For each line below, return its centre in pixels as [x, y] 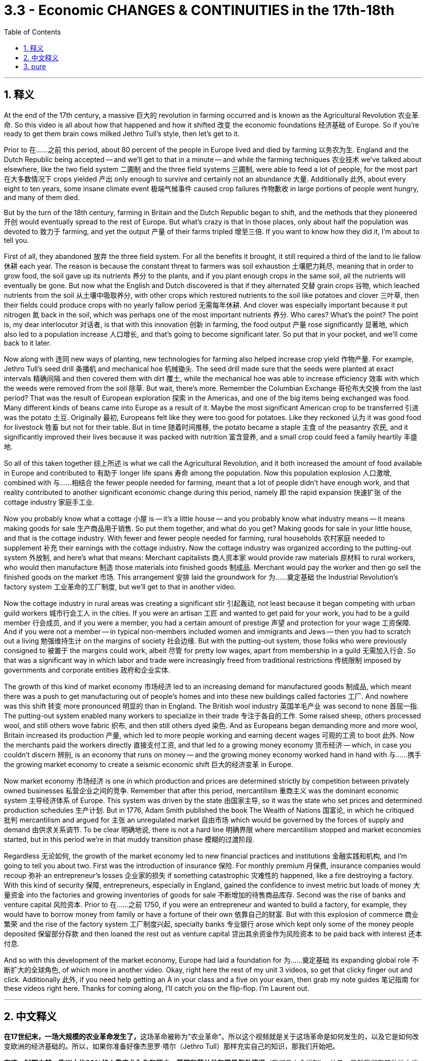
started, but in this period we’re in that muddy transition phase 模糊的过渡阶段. [129, 839]
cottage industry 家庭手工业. [49, 502]
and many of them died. [42, 197]
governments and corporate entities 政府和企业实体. [87, 670]
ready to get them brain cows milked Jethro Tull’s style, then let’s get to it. [122, 133]
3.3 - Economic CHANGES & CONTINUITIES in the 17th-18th [199, 10]
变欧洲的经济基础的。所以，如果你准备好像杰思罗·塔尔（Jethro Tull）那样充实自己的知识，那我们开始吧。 [172, 1046]
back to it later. [28, 343]
